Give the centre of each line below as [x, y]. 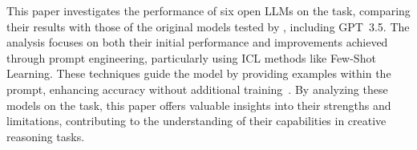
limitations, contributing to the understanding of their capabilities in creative [196, 121]
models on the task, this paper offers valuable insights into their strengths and [199, 105]
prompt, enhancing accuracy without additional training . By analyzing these [197, 89]
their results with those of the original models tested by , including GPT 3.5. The [208, 26]
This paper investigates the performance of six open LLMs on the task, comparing [208, 10]
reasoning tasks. [46, 136]
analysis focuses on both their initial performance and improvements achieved [197, 42]
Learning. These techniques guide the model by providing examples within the [199, 73]
